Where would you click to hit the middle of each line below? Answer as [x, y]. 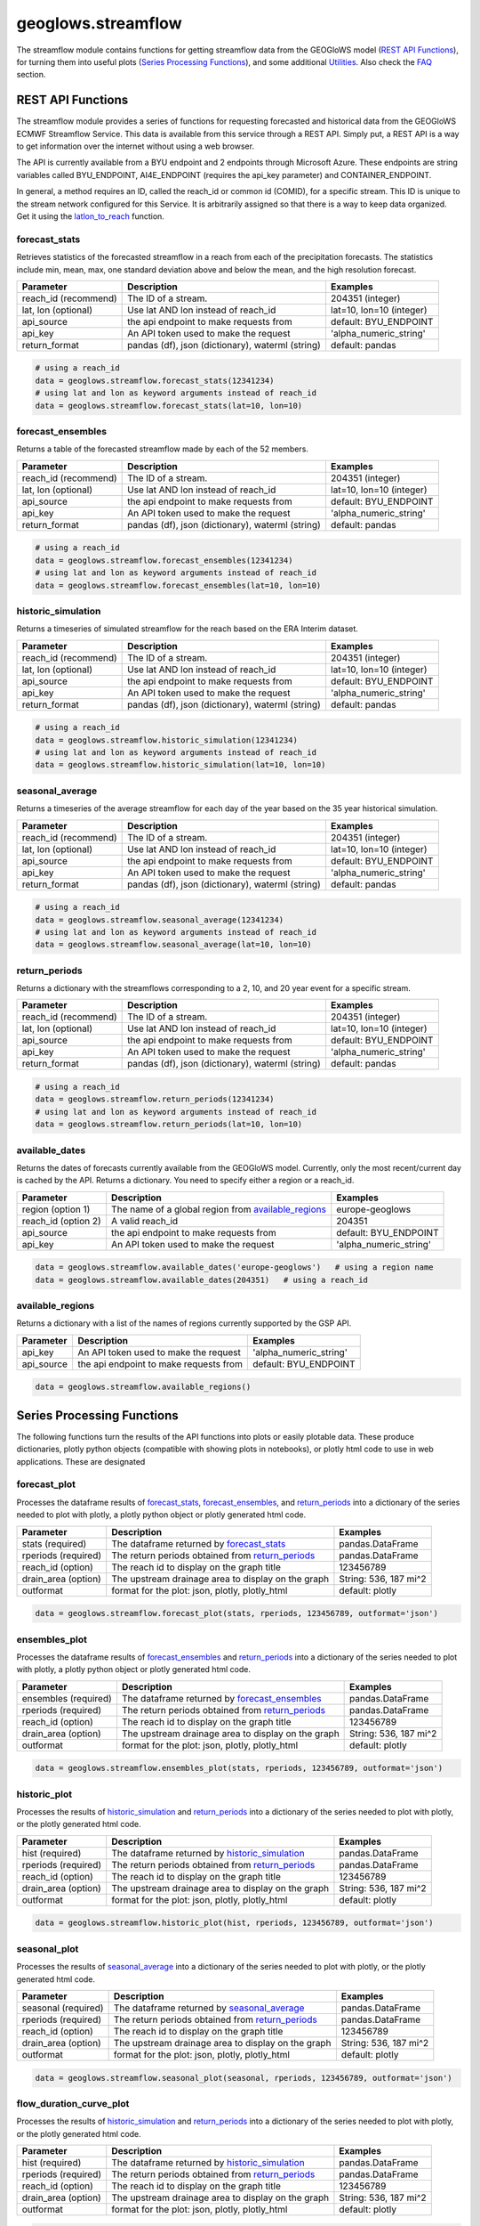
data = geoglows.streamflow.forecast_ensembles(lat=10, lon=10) [178, 585]
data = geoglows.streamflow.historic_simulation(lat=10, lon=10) [180, 765]
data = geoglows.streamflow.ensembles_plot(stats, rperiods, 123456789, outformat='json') [239, 1768]
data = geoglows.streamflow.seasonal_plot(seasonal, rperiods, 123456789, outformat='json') [244, 2078]
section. [31, 75]
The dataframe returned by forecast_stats [199, 1543]
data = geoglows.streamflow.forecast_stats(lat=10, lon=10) [169, 406]
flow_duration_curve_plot [73, 2103]
